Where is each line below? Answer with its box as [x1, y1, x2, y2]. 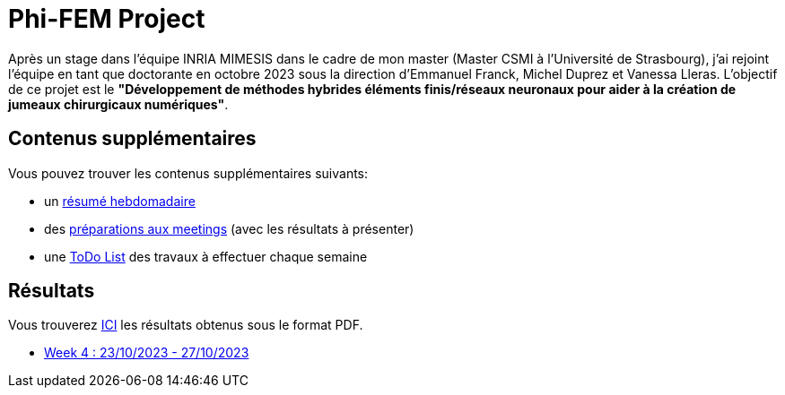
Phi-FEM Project [8, 4, 205, 34]
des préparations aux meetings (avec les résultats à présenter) [44, 220, 414, 236]
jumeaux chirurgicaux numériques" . [8, 96, 229, 112]
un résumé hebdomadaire [44, 193, 196, 209]
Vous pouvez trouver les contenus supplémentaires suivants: [8, 165, 369, 181]
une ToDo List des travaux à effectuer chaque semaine [44, 248, 368, 264]
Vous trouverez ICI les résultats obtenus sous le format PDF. [8, 317, 363, 333]
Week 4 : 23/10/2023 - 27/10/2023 [44, 345, 249, 361]
